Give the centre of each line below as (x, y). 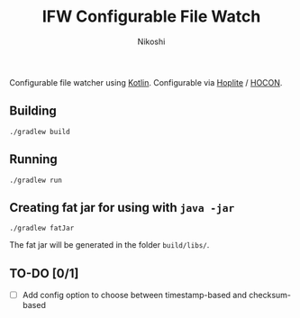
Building (33, 111)
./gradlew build (40, 132)
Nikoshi (151, 41)
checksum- (270, 295)
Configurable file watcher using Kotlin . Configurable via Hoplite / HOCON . (146, 82)
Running (34, 159)
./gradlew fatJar (42, 228)
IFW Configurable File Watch (151, 17)
